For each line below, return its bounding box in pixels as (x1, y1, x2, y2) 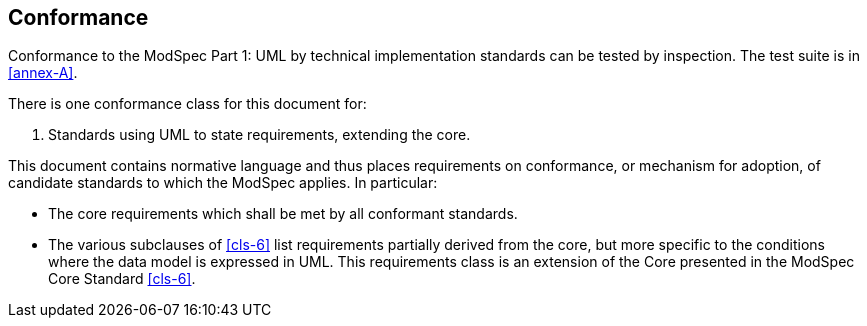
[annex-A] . (8, 64, 78, 82)
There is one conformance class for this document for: (8, 95, 367, 113)
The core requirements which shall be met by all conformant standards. (48, 205, 518, 223)
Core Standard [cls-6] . (48, 270, 196, 288)
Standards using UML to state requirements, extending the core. (48, 126, 471, 144)
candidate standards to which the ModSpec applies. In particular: (8, 174, 438, 192)
